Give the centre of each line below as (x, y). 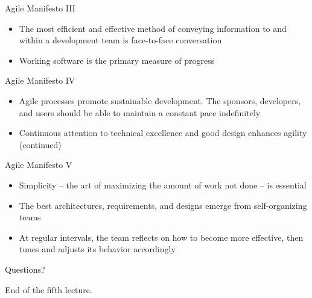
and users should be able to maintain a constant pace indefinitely (140, 112)
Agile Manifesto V (39, 165)
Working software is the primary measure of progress (117, 60)
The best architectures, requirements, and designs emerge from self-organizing (163, 205)
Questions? (25, 269)
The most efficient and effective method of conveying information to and (153, 28)
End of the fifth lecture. (49, 289)
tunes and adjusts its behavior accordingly (97, 249)
